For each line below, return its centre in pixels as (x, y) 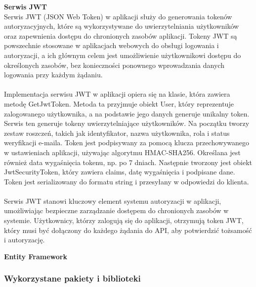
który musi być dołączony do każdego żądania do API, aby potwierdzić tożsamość (128, 230)
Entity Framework (36, 256)
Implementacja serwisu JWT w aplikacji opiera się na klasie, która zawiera (117, 94)
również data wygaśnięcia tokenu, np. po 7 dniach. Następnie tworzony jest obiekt (128, 162)
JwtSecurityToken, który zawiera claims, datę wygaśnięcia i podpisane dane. (120, 172)
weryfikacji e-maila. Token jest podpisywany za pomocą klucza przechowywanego (127, 143)
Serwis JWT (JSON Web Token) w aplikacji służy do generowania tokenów (118, 16)
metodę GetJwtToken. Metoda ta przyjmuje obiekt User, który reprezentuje (119, 103)
